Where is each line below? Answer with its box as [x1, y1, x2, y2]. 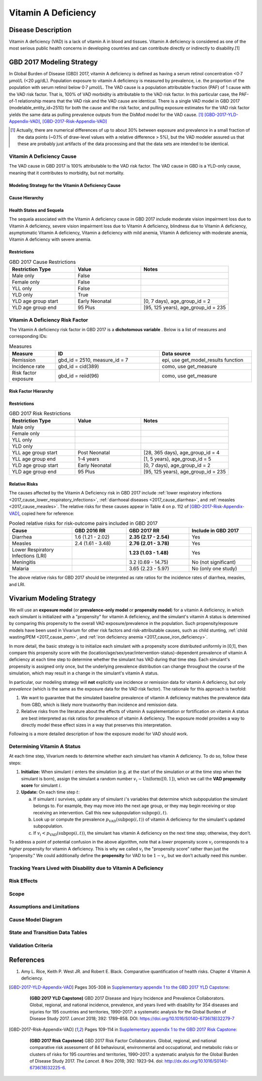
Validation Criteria [9, 942, 53, 949]
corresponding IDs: [9, 333, 48, 339]
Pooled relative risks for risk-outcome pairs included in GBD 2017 [9, 520, 158, 527]
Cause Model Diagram [9, 916, 63, 923]
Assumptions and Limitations [9, 903, 80, 910]
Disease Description [9, 26, 72, 34]
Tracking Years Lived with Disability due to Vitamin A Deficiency [9, 864, 164, 871]
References [9, 956, 45, 964]
